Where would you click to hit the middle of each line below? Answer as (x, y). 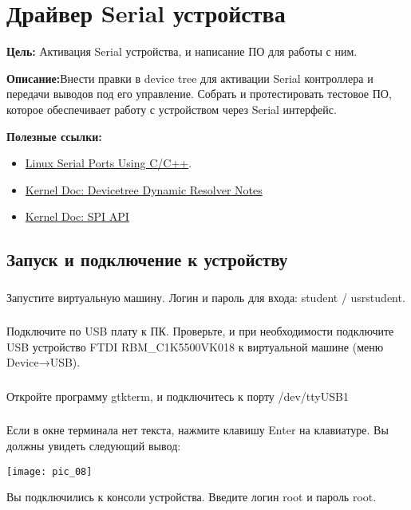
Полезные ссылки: (54, 136)
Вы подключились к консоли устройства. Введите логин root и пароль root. (192, 497)
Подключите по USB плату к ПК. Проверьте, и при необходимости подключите (200, 331)
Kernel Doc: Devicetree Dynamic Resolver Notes (144, 189)
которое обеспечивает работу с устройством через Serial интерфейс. (172, 109)
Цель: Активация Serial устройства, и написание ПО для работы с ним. (182, 51)
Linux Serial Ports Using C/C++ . (109, 163)
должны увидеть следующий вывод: (94, 445)
